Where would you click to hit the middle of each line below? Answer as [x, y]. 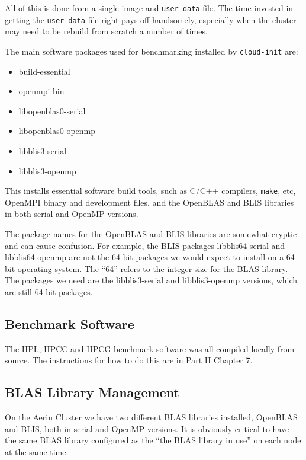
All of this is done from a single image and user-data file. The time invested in [149, 8]
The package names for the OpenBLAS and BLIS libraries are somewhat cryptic [151, 233]
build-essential [44, 71]
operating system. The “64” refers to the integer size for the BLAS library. [153, 268]
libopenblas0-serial [52, 111]
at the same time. [37, 451]
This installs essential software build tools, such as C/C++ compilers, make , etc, [150, 191]
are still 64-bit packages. [49, 291]
